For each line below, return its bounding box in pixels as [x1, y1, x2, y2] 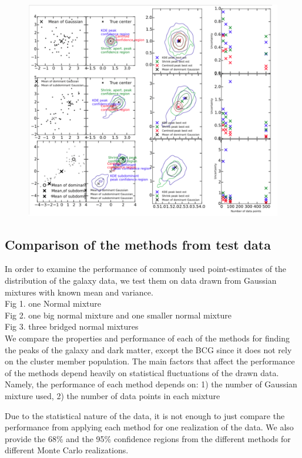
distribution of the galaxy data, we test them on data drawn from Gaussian [5, 274, 277, 286]
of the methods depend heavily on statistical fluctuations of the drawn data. [5, 366, 279, 379]
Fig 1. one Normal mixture [5, 297, 101, 310]
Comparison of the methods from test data [5, 235, 271, 253]
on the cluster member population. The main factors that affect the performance [5, 355, 295, 367]
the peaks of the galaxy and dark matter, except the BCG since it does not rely [5, 343, 292, 356]
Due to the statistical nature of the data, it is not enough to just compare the [5, 409, 285, 422]
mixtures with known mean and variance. [5, 286, 153, 298]
